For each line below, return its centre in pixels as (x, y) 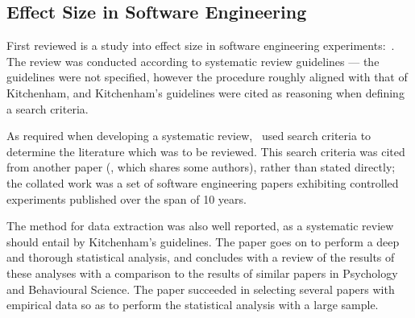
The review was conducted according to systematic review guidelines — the (193, 61)
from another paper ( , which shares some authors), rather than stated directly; (201, 167)
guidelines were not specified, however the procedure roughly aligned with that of (207, 77)
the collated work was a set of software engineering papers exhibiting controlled (203, 182)
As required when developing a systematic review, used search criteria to (189, 136)
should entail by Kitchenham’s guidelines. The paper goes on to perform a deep (203, 241)
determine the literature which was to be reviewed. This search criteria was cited (206, 151)
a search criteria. (48, 108)
